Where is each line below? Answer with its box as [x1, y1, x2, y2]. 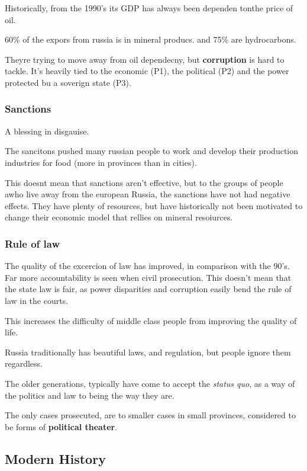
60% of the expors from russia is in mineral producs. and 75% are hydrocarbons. [5, 33, 296, 46]
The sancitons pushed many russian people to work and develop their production [5, 145, 299, 157]
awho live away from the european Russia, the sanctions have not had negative [5, 188, 290, 200]
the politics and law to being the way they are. [5, 389, 174, 401]
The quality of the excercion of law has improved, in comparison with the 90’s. [5, 259, 290, 272]
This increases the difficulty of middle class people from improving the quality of [5, 314, 297, 326]
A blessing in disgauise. [5, 124, 89, 137]
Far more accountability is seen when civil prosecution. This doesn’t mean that [5, 271, 292, 283]
